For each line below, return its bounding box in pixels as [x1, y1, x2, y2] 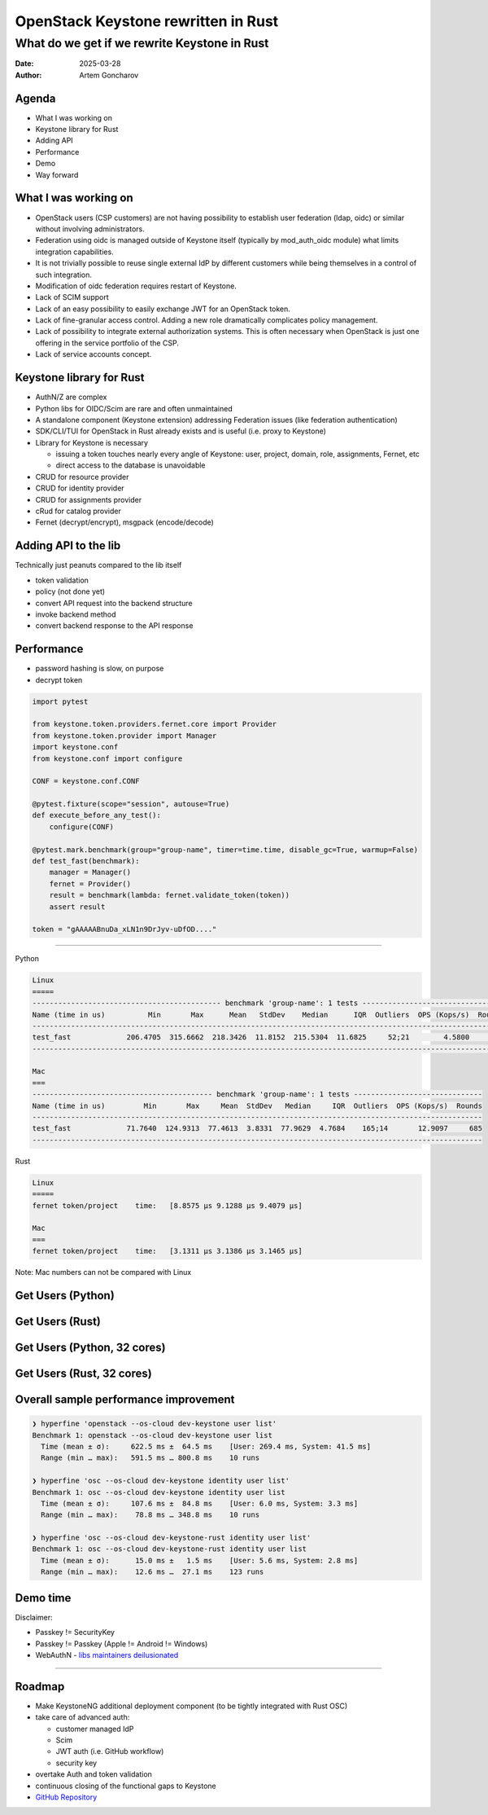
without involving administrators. [35, 224, 146, 234]
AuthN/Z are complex [35, 392, 107, 402]
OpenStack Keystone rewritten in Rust [15, 12, 279, 30]
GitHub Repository [35, 1792, 98, 1802]
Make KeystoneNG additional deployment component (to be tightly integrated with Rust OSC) [35, 1701, 348, 1711]
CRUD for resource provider [35, 472, 129, 481]
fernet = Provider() [49, 879, 132, 888]
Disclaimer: [15, 1612, 53, 1622]
